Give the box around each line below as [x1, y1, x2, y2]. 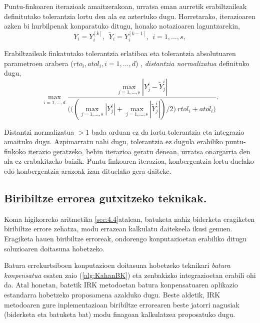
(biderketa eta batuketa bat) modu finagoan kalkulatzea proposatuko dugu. [4, 309, 235, 319]
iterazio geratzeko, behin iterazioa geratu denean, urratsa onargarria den [28, 146, 250, 156]
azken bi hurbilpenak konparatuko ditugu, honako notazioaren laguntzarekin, [4, 21, 240, 31]
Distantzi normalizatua [4, 126, 74, 137]
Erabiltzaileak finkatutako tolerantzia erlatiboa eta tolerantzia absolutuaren [4, 48, 236, 59]
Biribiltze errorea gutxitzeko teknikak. [4, 190, 207, 206]
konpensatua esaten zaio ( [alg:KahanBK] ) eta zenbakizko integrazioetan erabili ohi [4, 269, 256, 280]
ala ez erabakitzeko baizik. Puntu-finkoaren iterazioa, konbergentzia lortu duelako [4, 156, 254, 166]
